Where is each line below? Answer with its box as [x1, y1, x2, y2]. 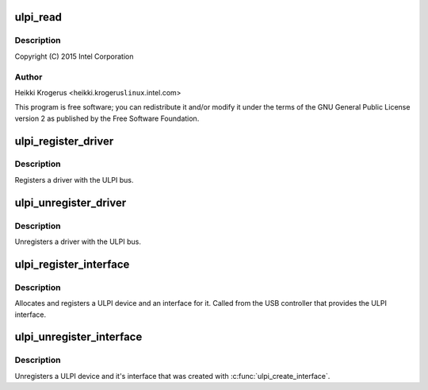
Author [14, 71, 43, 83]
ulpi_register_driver [14, 134, 114, 148]
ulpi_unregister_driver [14, 195, 127, 210]
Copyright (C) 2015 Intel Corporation [14, 52, 134, 61]
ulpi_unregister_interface [14, 330, 143, 344]
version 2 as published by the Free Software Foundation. [14, 114, 200, 123]
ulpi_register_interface [14, 257, 130, 271]
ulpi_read [14, 10, 63, 24]
